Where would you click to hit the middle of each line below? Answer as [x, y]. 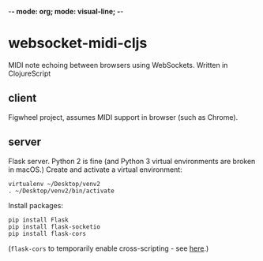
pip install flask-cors [47, 233]
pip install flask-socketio [54, 227]
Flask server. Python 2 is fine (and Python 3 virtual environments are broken [132, 161]
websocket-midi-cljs [78, 43]
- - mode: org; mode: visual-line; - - [66, 11]
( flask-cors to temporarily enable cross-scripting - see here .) [109, 248]
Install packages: [36, 205]
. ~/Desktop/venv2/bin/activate [61, 191]
